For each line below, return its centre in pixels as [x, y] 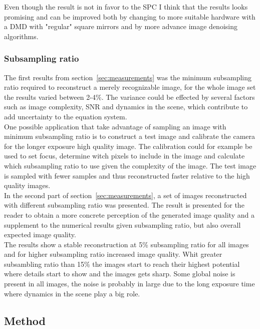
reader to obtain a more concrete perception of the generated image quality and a [129, 214]
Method [25, 320]
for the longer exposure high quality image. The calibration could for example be [128, 146]
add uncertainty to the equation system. [66, 116]
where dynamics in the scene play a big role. [72, 293]
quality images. [27, 185]
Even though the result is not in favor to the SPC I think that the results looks [126, 7]
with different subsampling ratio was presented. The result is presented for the [124, 205]
